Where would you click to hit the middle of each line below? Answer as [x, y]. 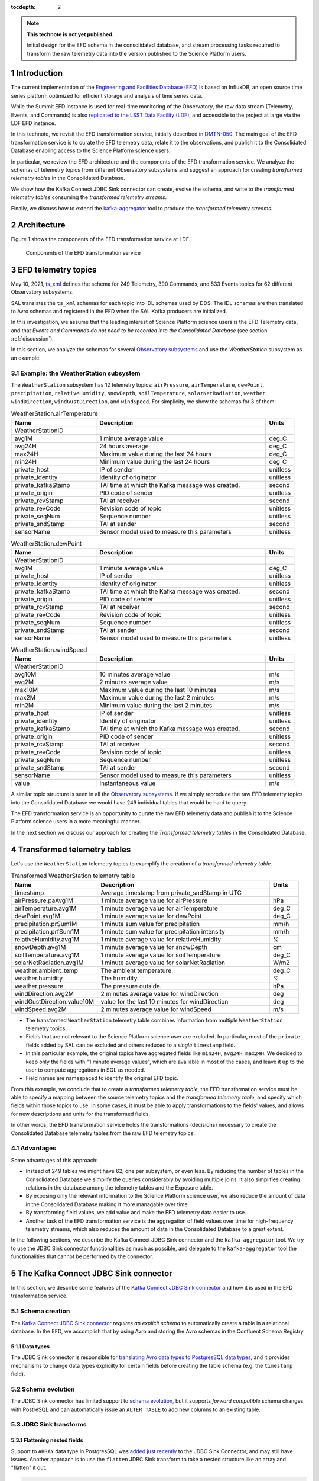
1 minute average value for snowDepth [154, 947]
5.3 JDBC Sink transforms [49, 1425]
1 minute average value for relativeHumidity [161, 939]
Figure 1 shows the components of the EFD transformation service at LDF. [101, 239]
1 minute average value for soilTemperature [161, 955]
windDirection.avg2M [44, 993]
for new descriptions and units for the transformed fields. [81, 1114]
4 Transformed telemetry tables [71, 849]
